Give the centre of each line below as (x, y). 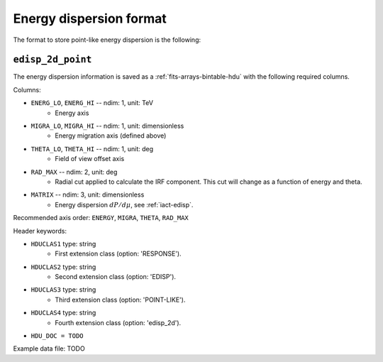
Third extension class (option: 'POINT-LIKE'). (120, 300)
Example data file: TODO (49, 349)
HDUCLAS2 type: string (63, 267)
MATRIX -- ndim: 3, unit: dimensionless (88, 194)
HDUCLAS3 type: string (63, 290)
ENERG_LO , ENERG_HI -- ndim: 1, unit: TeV (92, 103)
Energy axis (72, 113)
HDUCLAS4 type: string (63, 313)
